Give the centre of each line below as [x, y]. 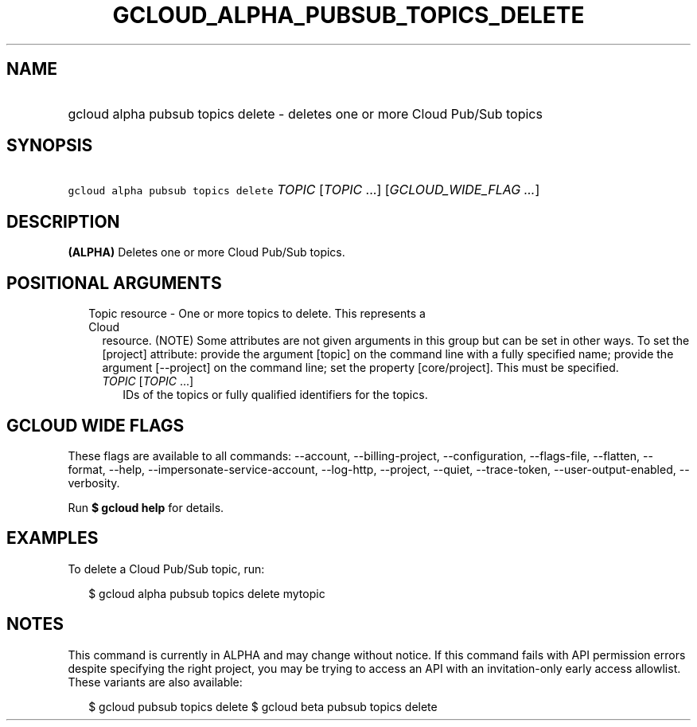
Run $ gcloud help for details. [146, 507]
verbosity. [94, 483]
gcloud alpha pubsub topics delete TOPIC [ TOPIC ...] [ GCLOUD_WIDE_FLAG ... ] [304, 190]
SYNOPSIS [50, 146]
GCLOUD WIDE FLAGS [95, 425]
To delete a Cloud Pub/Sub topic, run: [166, 569]
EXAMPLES [53, 538]
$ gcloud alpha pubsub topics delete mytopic [207, 593]
